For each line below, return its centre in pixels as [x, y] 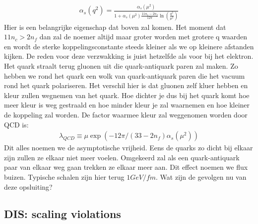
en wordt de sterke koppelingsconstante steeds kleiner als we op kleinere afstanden [129, 46]
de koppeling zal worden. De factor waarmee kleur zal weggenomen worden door [126, 114]
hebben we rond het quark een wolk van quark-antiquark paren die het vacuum [125, 75]
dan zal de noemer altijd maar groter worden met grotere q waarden [143, 37]
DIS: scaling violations [63, 213]
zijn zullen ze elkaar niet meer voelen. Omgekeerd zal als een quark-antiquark [122, 157]
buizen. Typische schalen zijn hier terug [64, 177]
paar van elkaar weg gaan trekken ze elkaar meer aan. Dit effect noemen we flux [126, 167]
